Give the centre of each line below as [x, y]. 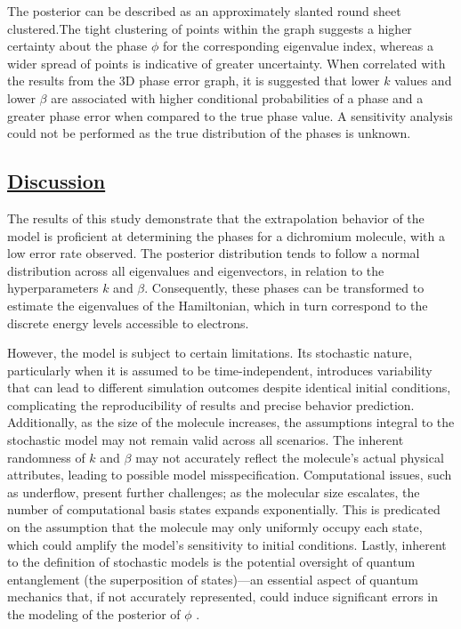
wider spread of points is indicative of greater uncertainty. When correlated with [226, 63]
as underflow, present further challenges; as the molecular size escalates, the [214, 492]
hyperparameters [53, 288]
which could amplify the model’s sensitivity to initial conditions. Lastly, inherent [227, 544]
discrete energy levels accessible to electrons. [128, 323]
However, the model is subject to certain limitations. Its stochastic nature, [210, 353]
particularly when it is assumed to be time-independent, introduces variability [220, 370]
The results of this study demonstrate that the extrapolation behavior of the [216, 218]
